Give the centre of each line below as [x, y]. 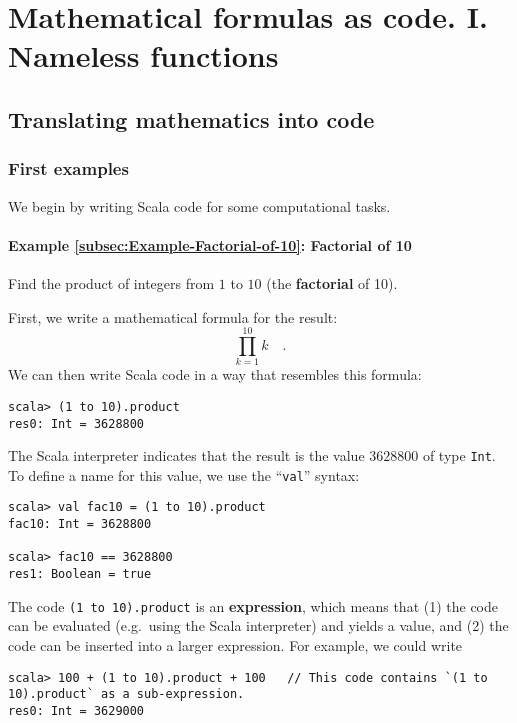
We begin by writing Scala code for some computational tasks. [199, 205]
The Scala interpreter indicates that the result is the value [186, 455]
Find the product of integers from [111, 282]
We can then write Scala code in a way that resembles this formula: [215, 374]
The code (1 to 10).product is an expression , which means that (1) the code [253, 605]
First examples [68, 168]
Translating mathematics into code [191, 118]
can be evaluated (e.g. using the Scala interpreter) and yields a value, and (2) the [258, 625]
